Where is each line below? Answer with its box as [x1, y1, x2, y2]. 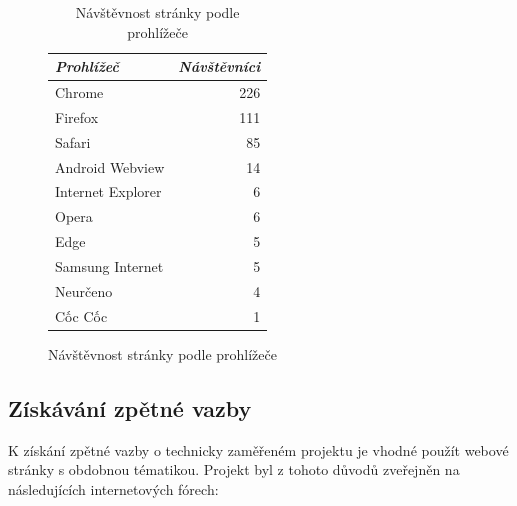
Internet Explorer [55, 181, 162, 202]
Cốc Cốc [55, 305, 108, 326]
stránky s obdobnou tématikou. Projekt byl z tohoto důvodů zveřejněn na [8, 459, 460, 480]
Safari [55, 131, 91, 152]
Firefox [55, 106, 99, 127]
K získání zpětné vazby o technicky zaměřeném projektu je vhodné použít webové [8, 439, 509, 460]
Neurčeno [55, 280, 113, 301]
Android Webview [55, 156, 165, 177]
